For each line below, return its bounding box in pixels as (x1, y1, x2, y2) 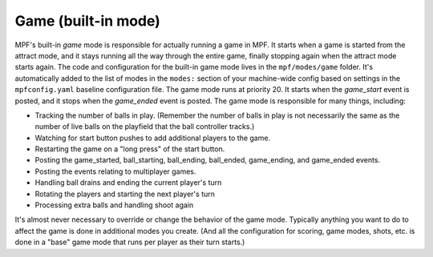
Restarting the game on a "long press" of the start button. (34, 144, 225, 154)
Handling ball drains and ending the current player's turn (34, 178, 222, 187)
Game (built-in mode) (14, 12, 160, 30)
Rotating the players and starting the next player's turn (34, 189, 216, 199)
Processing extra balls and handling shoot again (34, 200, 194, 210)
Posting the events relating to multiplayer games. (34, 167, 196, 176)
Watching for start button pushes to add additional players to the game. (34, 133, 271, 143)
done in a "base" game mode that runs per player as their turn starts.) (14, 237, 245, 247)
